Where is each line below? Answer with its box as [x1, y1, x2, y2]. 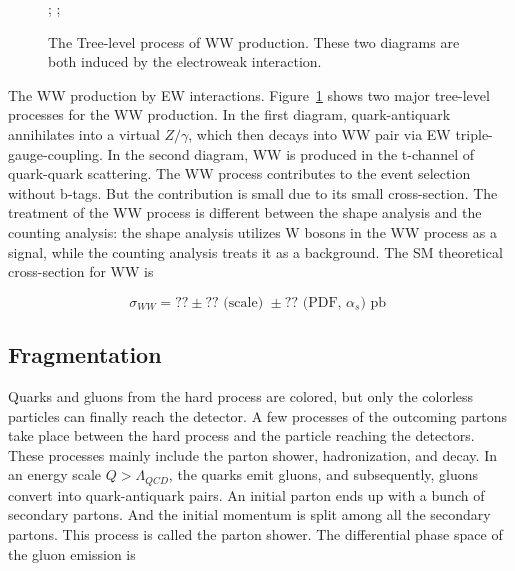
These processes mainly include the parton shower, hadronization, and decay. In [8, 444, 497, 465]
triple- [455, 123, 493, 144]
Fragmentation [8, 339, 162, 370]
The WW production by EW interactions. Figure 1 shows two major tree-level [8, 84, 490, 105]
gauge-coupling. [8, 143, 103, 164]
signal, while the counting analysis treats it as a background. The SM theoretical [8, 241, 503, 262]
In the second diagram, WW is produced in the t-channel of [107, 143, 475, 164]
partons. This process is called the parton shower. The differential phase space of [8, 523, 503, 544]
